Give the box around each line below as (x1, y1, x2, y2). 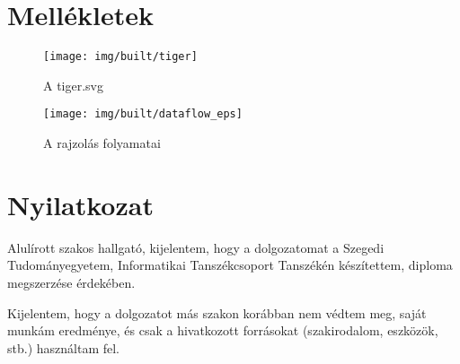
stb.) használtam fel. (7, 338, 119, 357)
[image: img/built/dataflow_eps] (43, 108, 243, 121)
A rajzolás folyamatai (43, 134, 161, 152)
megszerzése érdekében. (7, 273, 136, 291)
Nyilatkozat (7, 186, 154, 222)
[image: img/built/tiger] (43, 50, 198, 64)
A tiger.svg (43, 75, 104, 94)
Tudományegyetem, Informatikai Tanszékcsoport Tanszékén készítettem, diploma (7, 256, 453, 274)
